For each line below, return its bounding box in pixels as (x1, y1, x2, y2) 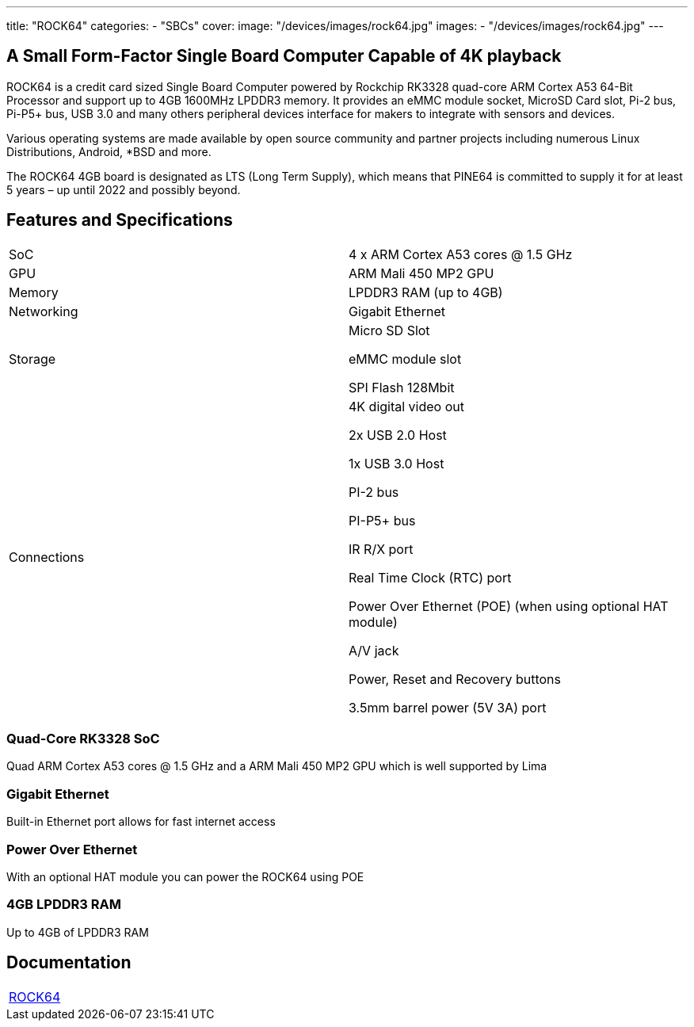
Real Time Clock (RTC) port (349, 569, 512, 586)
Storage (9, 350, 56, 367)
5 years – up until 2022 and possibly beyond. (6, 182, 241, 197)
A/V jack (349, 642, 399, 659)
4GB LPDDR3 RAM (6, 896, 121, 913)
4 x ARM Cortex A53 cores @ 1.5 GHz (349, 246, 573, 262)
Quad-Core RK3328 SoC (6, 731, 160, 747)
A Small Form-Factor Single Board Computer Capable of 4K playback (6, 46, 562, 67)
